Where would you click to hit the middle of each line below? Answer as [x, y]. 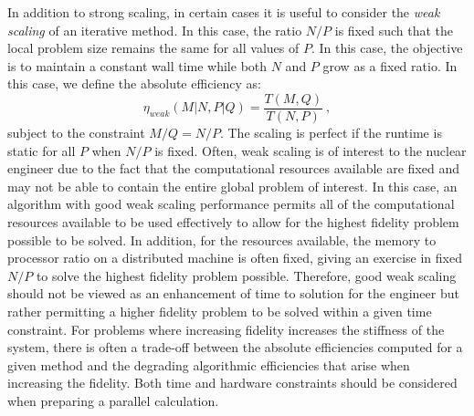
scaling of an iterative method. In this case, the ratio [155, 30]
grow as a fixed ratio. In [390, 65]
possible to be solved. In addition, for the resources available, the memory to [222, 239]
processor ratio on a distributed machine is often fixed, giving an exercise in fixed [235, 258]
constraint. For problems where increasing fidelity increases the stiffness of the [226, 329]
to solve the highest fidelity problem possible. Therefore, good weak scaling [246, 275]
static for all [42, 150]
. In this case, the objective [387, 48]
